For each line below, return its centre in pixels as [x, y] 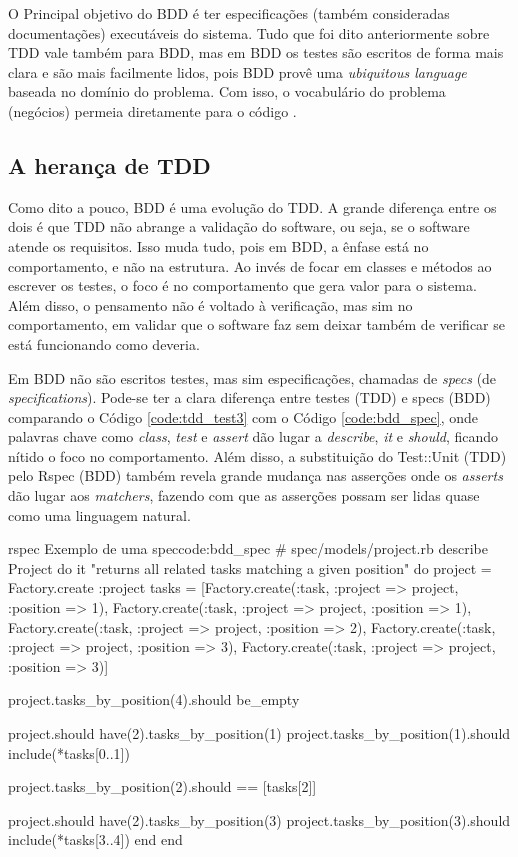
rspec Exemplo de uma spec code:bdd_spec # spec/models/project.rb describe [248, 548]
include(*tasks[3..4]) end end [95, 839]
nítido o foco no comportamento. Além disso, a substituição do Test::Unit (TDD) [257, 455]
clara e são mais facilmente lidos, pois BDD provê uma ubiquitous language [237, 71]
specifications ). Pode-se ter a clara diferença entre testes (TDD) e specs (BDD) [249, 397]
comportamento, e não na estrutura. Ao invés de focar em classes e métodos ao [250, 265]
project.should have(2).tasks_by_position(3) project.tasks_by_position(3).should [259, 819]
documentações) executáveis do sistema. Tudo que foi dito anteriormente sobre [249, 32]
